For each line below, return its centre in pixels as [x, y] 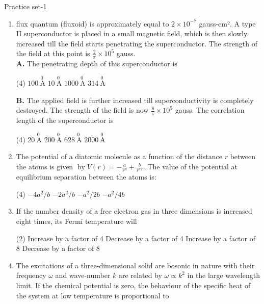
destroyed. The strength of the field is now [82, 110]
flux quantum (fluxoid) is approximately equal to [93, 23]
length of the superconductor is [65, 120]
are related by [140, 275]
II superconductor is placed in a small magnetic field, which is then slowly [132, 33]
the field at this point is [53, 53]
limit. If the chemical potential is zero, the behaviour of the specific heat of [133, 285]
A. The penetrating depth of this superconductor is [97, 64]
